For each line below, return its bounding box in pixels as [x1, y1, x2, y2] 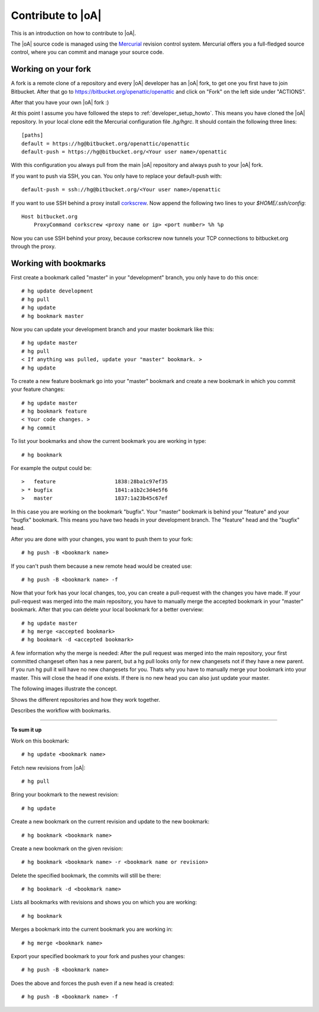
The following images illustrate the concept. [11, 685, 118, 692]
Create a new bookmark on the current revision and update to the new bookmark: [11, 818, 210, 825]
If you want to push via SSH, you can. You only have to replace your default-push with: [11, 172, 222, 179]
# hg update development [21, 288, 93, 294]
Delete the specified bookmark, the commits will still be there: [11, 872, 161, 879]
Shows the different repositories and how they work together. [11, 696, 161, 703]
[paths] [21, 132, 44, 139]
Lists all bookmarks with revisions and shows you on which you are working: [11, 899, 197, 906]
